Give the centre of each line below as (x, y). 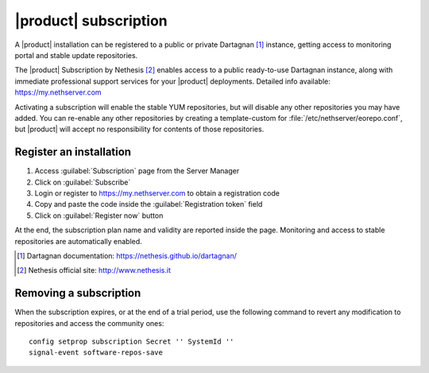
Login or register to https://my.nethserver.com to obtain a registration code (157, 193)
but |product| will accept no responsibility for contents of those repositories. (139, 129)
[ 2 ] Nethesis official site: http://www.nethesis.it (94, 270)
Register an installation (73, 152)
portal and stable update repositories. (76, 55)
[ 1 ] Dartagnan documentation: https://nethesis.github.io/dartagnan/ (127, 255)
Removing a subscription (78, 293)
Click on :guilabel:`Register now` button (99, 216)
